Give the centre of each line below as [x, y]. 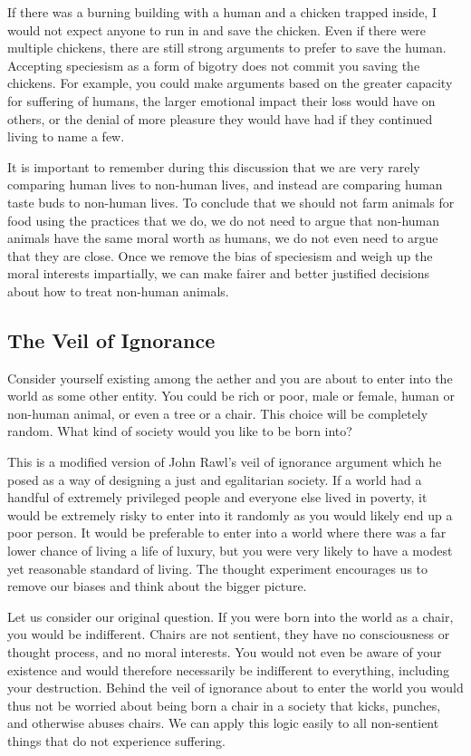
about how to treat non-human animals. [118, 291]
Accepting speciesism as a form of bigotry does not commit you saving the [214, 65]
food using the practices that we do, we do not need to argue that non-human [224, 220]
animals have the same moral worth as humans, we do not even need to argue [223, 238]
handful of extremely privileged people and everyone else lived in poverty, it [217, 497]
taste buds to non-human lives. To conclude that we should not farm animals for [231, 202]
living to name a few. [66, 136]
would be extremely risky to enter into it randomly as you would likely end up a [230, 514]
